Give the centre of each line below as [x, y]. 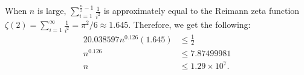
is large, [52, 11]
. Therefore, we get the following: [189, 24]
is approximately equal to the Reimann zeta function [202, 11]
